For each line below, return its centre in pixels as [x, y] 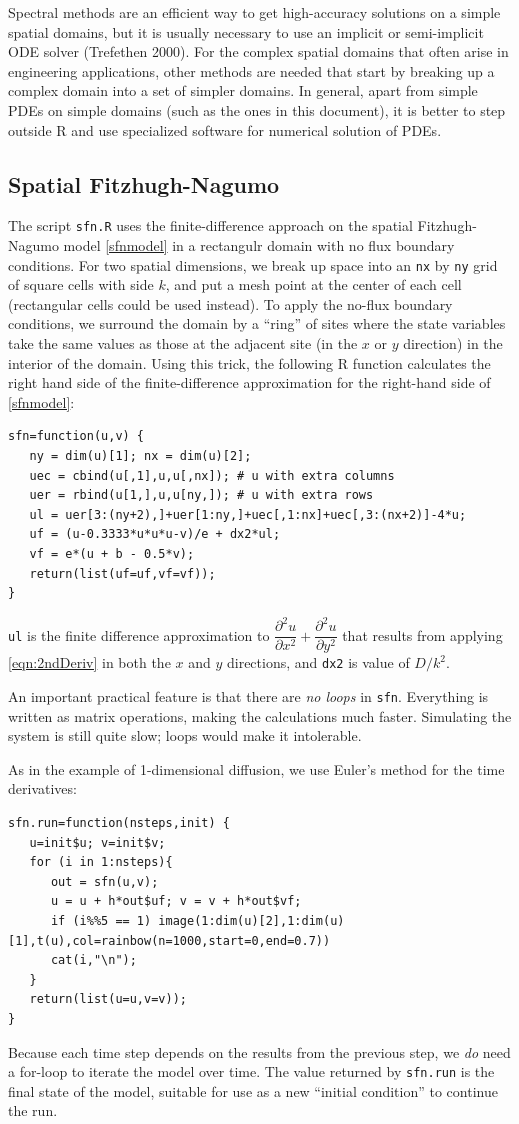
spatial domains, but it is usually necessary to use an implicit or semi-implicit [246, 31]
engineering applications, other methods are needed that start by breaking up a [251, 70]
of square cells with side [81, 284]
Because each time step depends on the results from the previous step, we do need [259, 1051]
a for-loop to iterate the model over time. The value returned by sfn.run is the [251, 1071]
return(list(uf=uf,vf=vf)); [122, 573]
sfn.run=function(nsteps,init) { [119, 823]
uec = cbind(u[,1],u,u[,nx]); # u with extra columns [212, 475]
